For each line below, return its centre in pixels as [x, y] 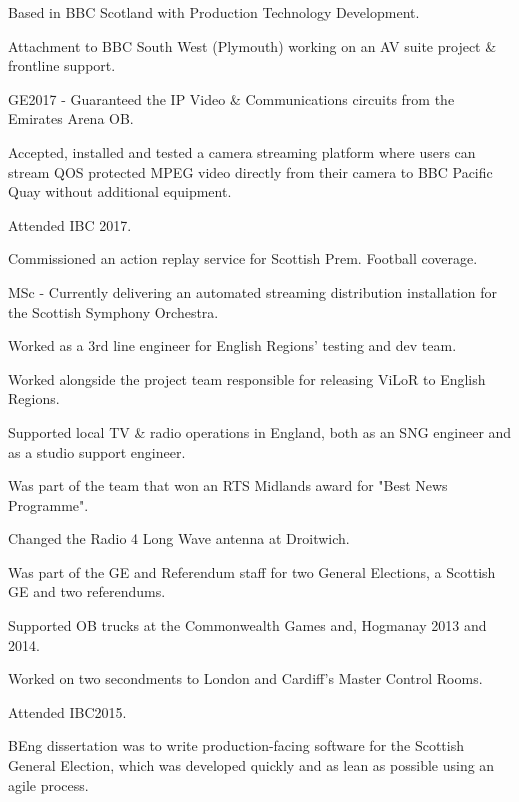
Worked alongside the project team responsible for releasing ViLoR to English [247, 378]
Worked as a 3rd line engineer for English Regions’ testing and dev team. [232, 345]
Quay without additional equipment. [120, 191]
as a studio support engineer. [97, 451]
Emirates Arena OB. [71, 118]
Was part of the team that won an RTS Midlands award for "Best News [228, 485]
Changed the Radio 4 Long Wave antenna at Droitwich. [179, 538]
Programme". [48, 504]
